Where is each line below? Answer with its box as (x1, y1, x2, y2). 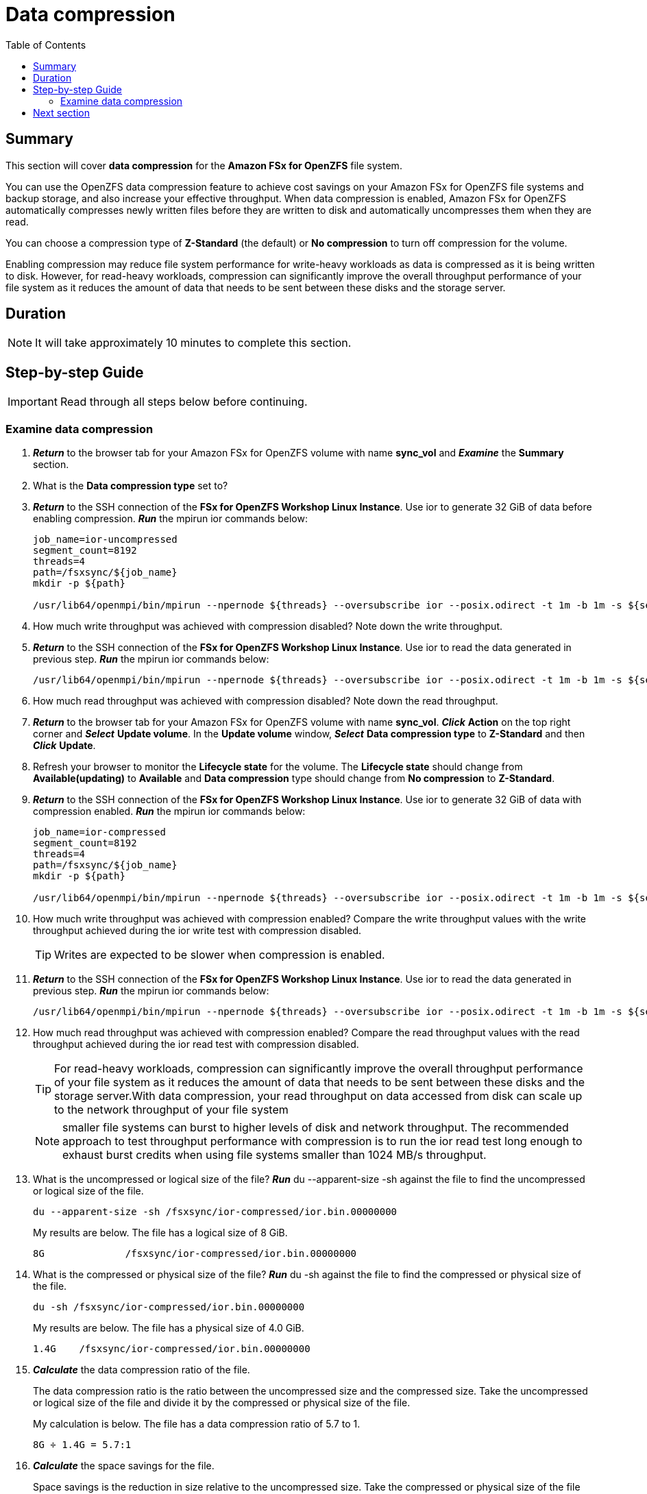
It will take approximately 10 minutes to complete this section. (35, 336, 352, 350)
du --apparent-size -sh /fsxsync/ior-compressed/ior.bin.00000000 (33, 1206, 398, 1218)
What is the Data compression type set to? (33, 480, 228, 492)
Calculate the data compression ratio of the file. (33, 1364, 250, 1376)
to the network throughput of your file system (54, 1103, 289, 1117)
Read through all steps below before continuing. (60, 395, 308, 409)
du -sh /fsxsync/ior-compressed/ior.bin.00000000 (33, 1301, 305, 1313)
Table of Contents (5, 38, 86, 51)
